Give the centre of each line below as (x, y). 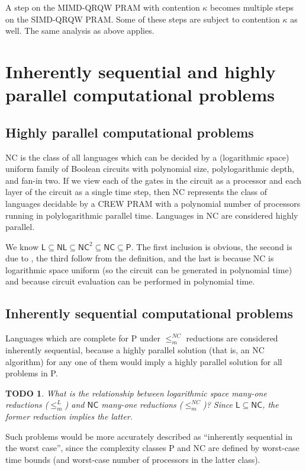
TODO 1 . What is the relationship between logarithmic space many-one (136, 393)
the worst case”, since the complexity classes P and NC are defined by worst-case (152, 448)
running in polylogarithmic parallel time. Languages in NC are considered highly (152, 215)
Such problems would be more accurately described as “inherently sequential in (149, 436)
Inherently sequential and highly (141, 71)
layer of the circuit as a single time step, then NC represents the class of (136, 192)
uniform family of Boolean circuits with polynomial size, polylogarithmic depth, (150, 169)
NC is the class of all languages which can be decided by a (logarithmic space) (147, 157)
